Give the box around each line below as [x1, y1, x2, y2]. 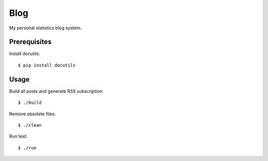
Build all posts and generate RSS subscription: [9, 88, 104, 94]
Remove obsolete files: [9, 111, 56, 117]
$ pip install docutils [18, 62, 76, 68]
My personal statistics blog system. [9, 25, 82, 31]
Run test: [9, 133, 28, 139]
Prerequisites [9, 38, 52, 46]
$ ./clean [18, 122, 42, 128]
